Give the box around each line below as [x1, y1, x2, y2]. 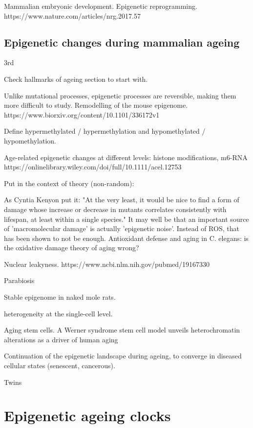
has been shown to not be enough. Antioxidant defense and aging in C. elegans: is [4, 233, 249, 243]
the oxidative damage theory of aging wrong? [4, 242, 139, 253]
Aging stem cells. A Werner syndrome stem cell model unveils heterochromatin [4, 325, 240, 335]
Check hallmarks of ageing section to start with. [4, 73, 148, 84]
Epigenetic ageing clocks [4, 405, 171, 426]
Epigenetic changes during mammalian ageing [4, 34, 240, 49]
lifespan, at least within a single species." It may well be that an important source [4, 214, 249, 224]
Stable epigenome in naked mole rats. [4, 292, 116, 302]
